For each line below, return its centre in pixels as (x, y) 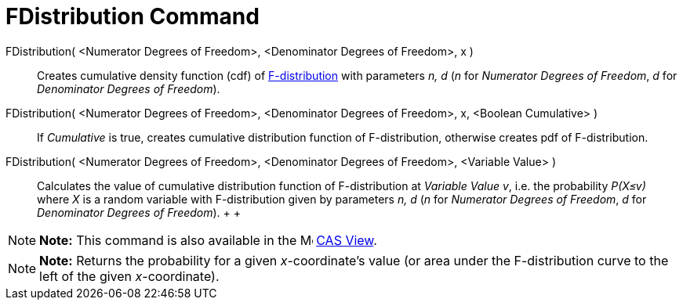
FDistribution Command (133, 16)
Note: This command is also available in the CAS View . (208, 240)
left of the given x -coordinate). (129, 276)
